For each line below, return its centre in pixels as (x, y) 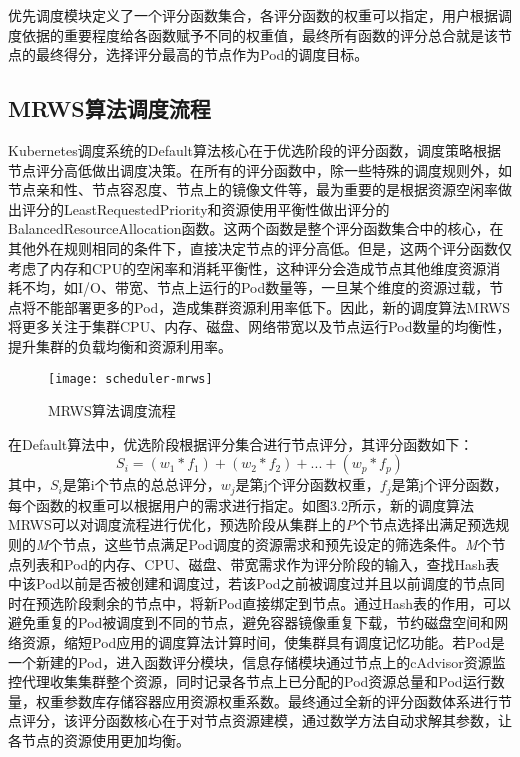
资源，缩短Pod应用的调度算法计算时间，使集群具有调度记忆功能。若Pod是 (263, 641)
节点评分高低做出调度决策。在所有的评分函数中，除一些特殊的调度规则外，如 (260, 169)
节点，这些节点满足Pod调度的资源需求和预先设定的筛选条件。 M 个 (277, 544)
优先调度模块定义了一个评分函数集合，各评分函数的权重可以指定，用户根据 (253, 15)
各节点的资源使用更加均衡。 (99, 739)
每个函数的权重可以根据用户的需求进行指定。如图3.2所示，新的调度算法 (241, 504)
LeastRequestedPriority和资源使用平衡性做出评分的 (226, 208)
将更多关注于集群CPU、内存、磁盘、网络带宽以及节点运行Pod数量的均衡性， (259, 326)
